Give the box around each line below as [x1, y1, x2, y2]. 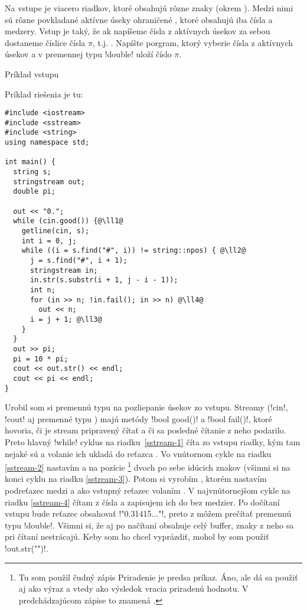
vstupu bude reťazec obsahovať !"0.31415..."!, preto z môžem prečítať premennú [5, 507, 292, 520]
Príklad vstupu [5, 67, 59, 80]
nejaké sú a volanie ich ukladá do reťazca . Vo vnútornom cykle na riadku [5, 447, 272, 459]
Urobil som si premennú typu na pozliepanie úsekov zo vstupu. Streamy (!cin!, [5, 401, 288, 413]
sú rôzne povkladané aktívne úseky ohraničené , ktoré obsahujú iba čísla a [5, 13, 273, 25]
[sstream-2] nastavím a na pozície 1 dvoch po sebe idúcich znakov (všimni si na [5, 459, 290, 473]
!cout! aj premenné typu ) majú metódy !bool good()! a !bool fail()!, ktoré [5, 412, 272, 425]
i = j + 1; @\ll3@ [30, 315, 102, 324]
